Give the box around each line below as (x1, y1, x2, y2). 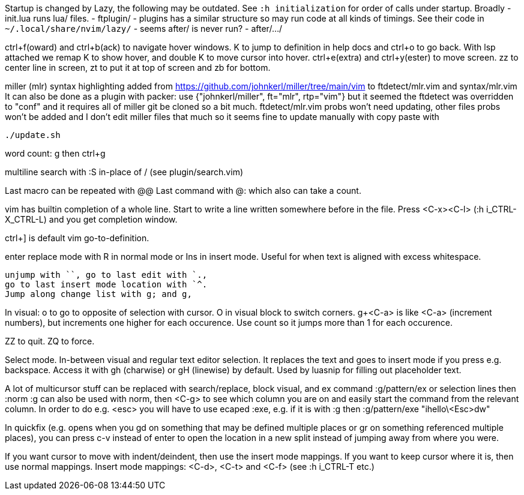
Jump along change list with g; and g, (5, 289, 192, 299)
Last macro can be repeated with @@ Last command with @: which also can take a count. (5, 185, 361, 196)
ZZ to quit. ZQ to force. (5, 336, 95, 346)
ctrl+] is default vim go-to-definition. (5, 233, 149, 243)
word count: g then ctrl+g (5, 148, 106, 158)
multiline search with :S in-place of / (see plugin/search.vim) (5, 167, 243, 177)
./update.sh (5, 130, 61, 140)
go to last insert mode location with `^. (5, 280, 208, 289)
